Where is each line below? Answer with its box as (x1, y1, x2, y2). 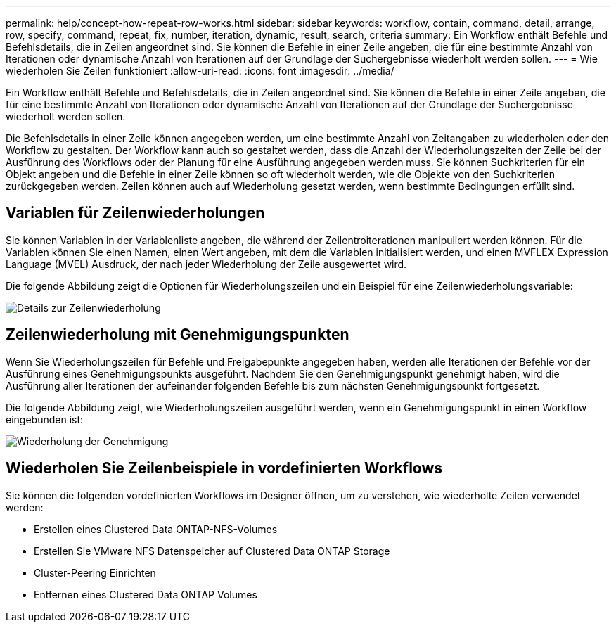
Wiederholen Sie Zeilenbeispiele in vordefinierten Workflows (6, 459, 443, 478)
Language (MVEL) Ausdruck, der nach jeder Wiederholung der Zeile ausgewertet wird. (6, 257, 407, 270)
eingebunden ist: (6, 413, 84, 425)
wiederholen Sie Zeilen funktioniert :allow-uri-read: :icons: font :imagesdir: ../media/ (6, 65, 394, 77)
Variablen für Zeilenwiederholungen (6, 204, 265, 222)
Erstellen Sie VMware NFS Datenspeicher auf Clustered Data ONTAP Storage (34, 544, 390, 557)
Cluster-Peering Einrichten (34, 566, 156, 579)
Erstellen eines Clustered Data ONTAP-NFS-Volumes (34, 523, 278, 535)
